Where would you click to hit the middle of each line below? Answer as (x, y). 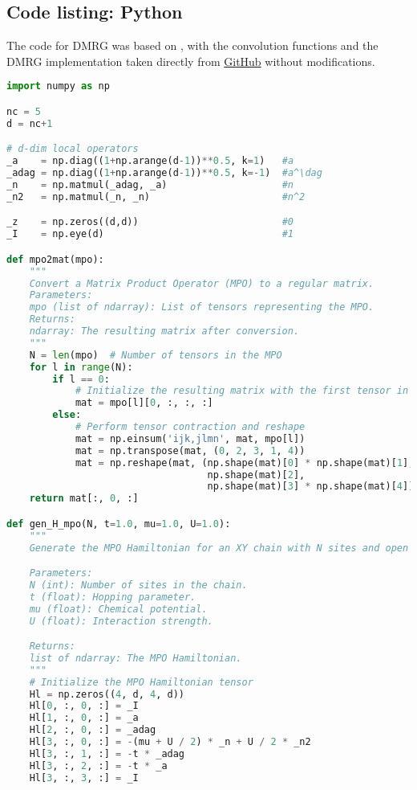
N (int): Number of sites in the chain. (138, 585)
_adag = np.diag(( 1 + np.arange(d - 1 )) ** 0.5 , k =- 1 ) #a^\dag (164, 173)
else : (67, 415)
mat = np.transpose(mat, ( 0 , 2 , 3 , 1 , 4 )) (190, 450)
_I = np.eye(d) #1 (150, 234)
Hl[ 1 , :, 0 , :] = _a (84, 718)
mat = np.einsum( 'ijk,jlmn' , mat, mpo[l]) (190, 438)
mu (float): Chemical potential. (118, 609)
